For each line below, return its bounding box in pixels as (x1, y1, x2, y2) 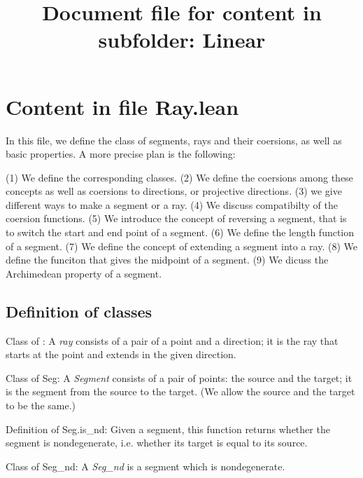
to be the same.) (6, 398, 76, 413)
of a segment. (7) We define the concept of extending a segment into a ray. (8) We (6, 238, 357, 253)
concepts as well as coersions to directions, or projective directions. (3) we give (6, 184, 342, 198)
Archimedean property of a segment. (6, 266, 162, 280)
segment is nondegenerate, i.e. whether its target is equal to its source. (6, 435, 308, 450)
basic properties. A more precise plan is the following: (6, 146, 236, 161)
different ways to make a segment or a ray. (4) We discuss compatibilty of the (6, 197, 338, 212)
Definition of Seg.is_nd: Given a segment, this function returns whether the (6, 421, 330, 436)
